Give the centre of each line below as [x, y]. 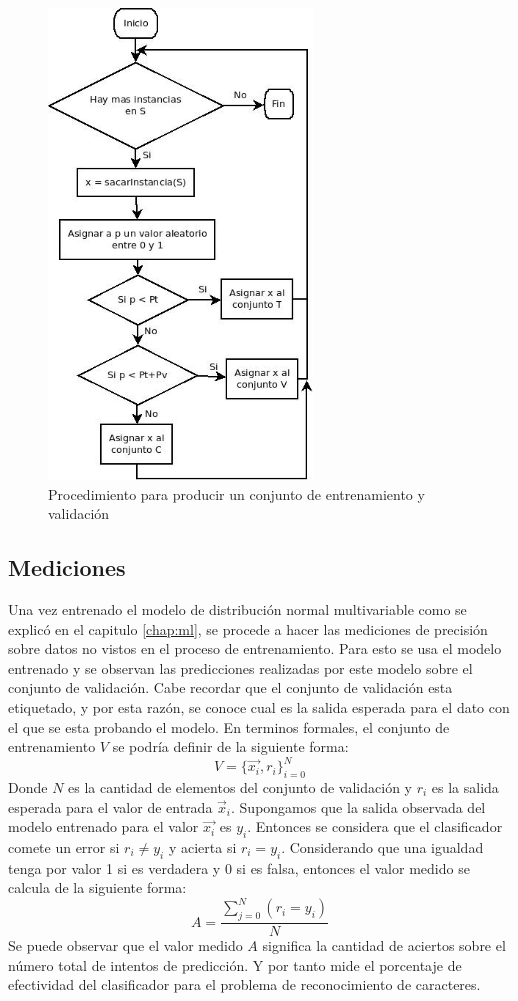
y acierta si [202, 846]
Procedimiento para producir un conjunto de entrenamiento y [236, 493]
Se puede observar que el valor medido [125, 945]
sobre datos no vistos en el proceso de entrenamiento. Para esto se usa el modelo [255, 648]
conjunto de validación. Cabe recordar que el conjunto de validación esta [230, 687]
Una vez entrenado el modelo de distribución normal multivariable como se [237, 608]
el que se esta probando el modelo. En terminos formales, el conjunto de [229, 726]
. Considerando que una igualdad [382, 846]
